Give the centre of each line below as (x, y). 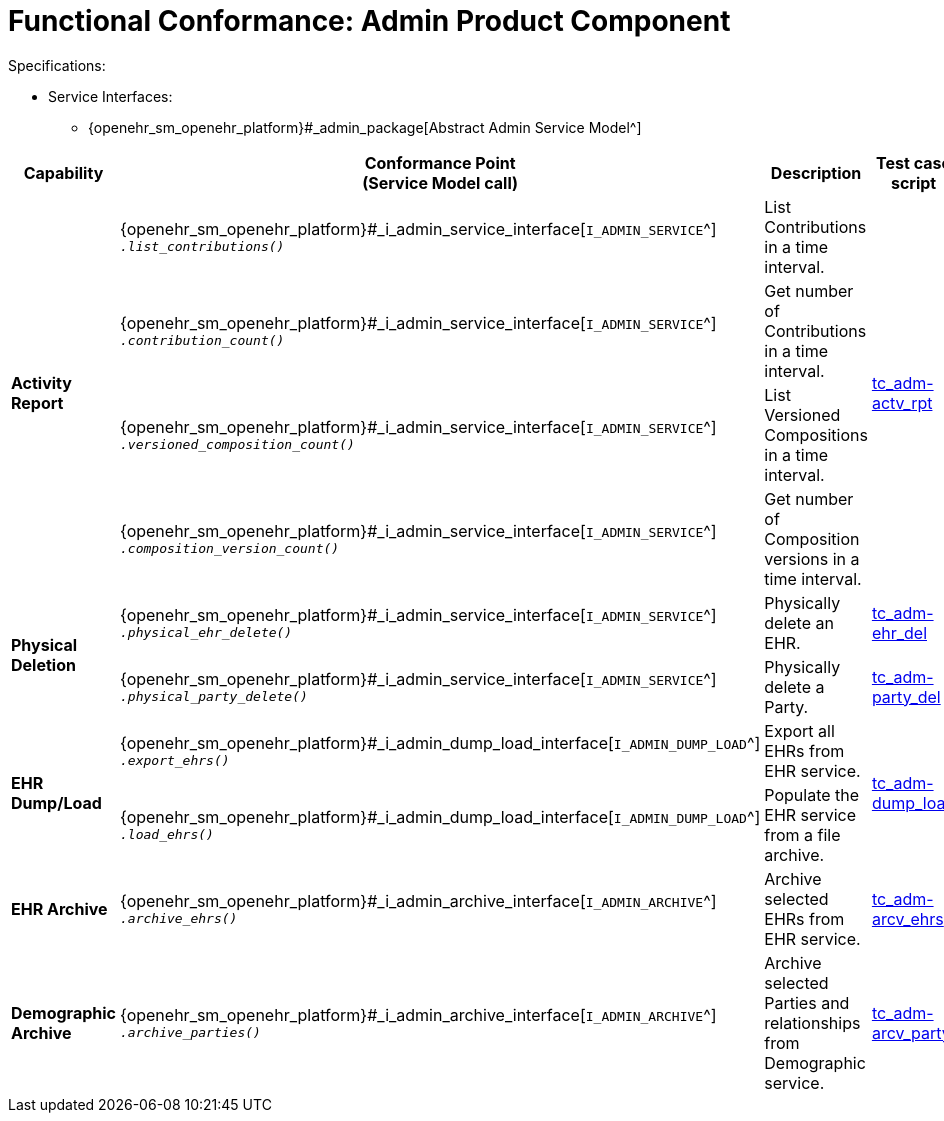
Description (816, 172)
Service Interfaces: (110, 96)
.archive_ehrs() (179, 919)
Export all (799, 730)
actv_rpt (902, 402)
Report (37, 402)
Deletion (43, 664)
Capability (63, 172)
